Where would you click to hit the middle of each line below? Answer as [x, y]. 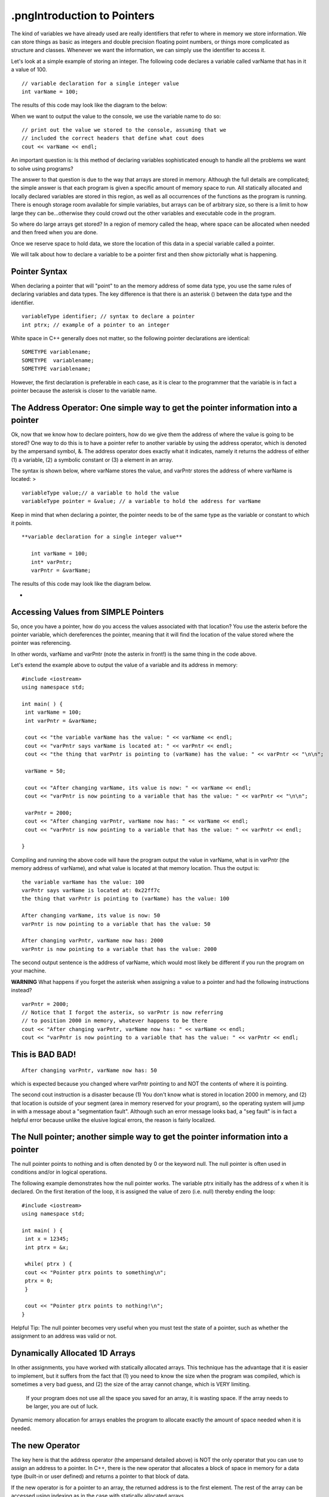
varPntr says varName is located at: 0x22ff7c [91, 890]
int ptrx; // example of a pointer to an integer [96, 325]
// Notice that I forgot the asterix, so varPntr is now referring [122, 1013]
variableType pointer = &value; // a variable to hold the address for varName [141, 501]
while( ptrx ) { [48, 1264]
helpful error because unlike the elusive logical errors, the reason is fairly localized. [113, 1120]
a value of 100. [29, 69]
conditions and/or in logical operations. [59, 1172]
